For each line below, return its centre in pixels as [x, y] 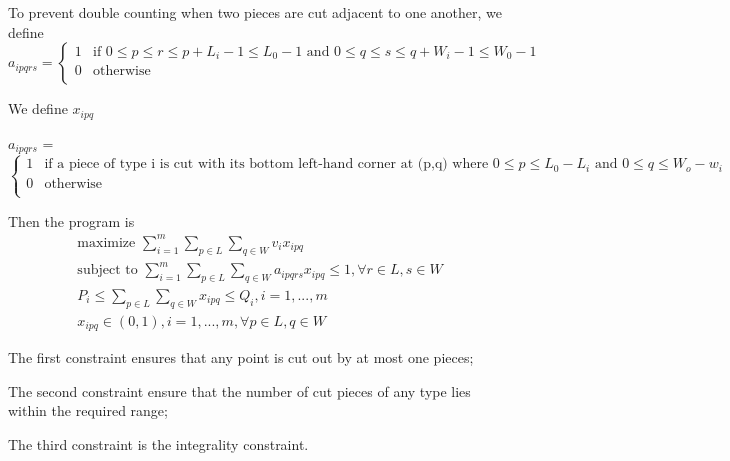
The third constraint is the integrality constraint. [158, 444]
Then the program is [71, 220]
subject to [107, 270]
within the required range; [88, 410]
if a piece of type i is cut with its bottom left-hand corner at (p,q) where [266, 164]
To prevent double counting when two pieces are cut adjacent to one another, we [255, 12]
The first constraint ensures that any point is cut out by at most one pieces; [241, 357]
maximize [106, 242]
